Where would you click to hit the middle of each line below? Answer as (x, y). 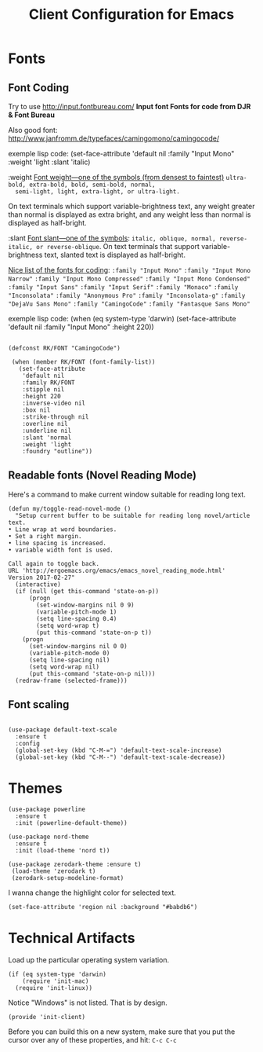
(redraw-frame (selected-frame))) (71, 680)
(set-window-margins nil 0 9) (85, 605)
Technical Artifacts (72, 938)
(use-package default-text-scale (63, 729)
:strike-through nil (56, 417)
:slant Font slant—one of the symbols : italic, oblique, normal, (112, 238)
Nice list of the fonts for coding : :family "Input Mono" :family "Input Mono (130, 270)
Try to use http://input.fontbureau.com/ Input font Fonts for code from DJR (130, 106)
